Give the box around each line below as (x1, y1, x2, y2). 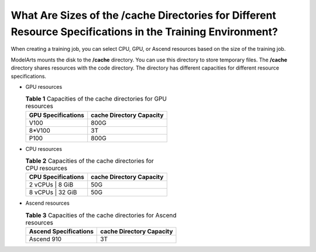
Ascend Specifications (29, 227, 94, 236)
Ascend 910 (29, 235, 61, 243)
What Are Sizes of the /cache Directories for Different (11, 9, 276, 22)
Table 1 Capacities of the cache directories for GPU (25, 95, 167, 103)
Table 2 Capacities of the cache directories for (25, 157, 154, 165)
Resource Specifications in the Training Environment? (11, 25, 278, 38)
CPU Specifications (29, 173, 84, 181)
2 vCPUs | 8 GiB (29, 181, 74, 189)
